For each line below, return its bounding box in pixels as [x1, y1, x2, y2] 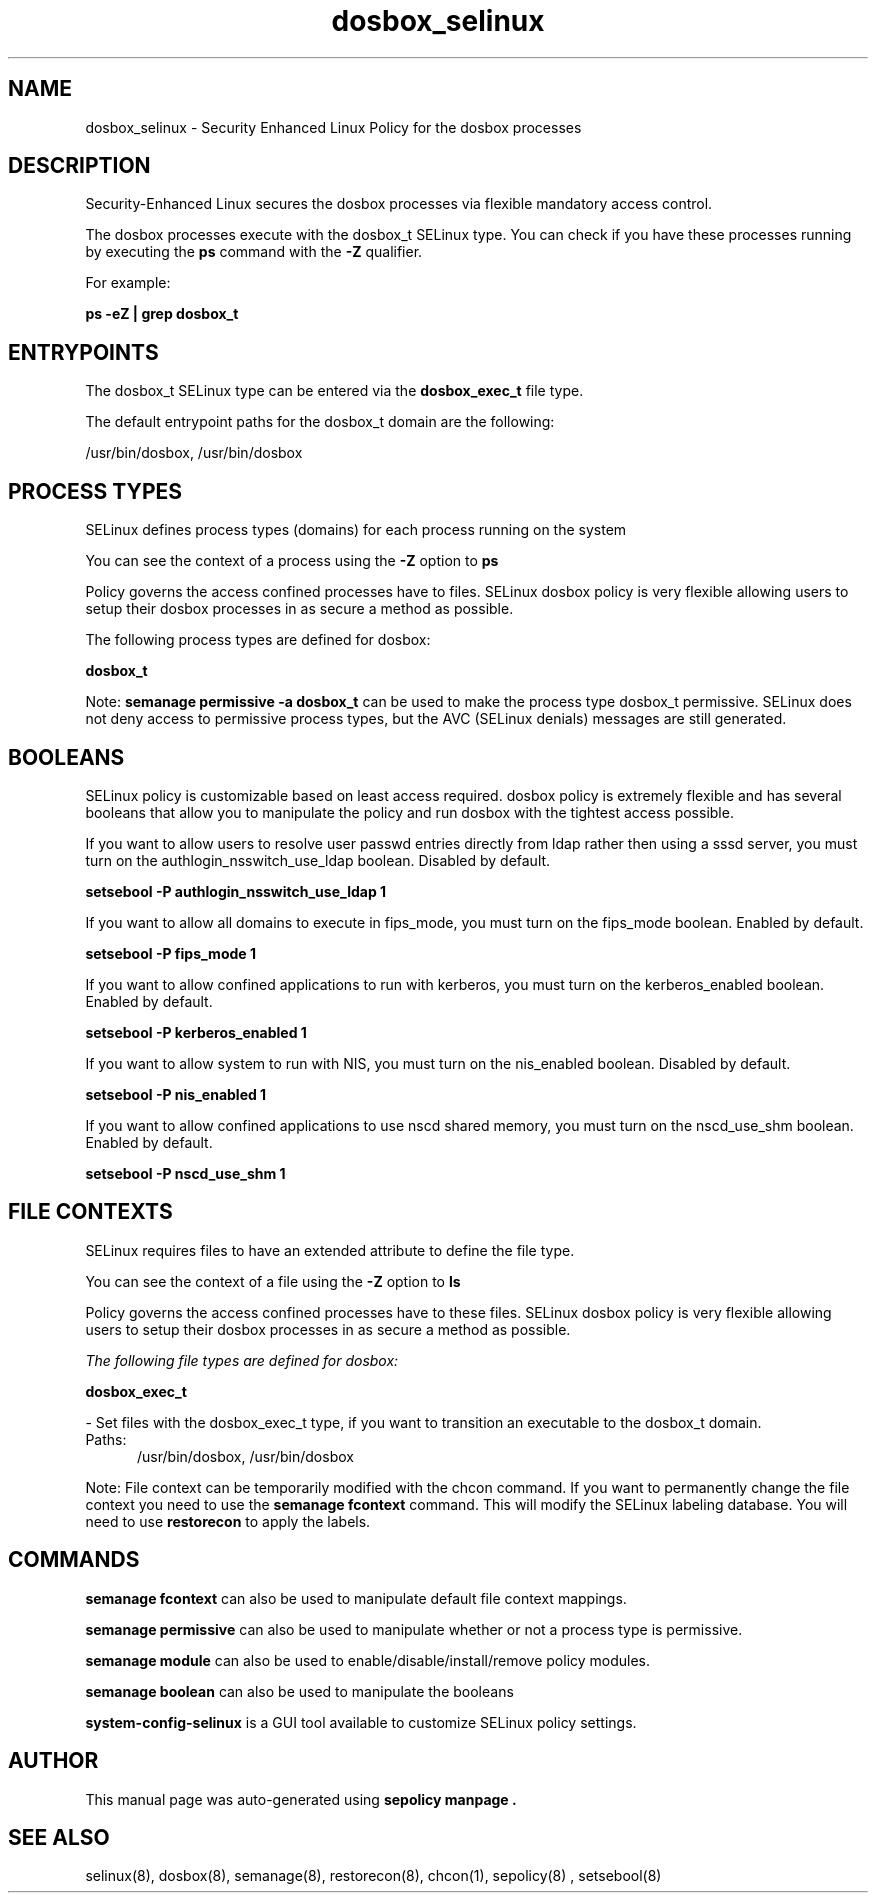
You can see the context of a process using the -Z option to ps [85, 552, 499, 570]
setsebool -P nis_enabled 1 [85, 1085, 267, 1103]
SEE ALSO [8, 1824, 110, 1850]
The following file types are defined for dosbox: [85, 1351, 399, 1369]
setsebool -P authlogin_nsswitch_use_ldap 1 [85, 882, 387, 900]
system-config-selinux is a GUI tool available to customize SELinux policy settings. [85, 1713, 637, 1731]
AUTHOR [8, 1748, 99, 1774]
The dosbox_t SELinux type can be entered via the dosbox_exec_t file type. [85, 382, 584, 400]
